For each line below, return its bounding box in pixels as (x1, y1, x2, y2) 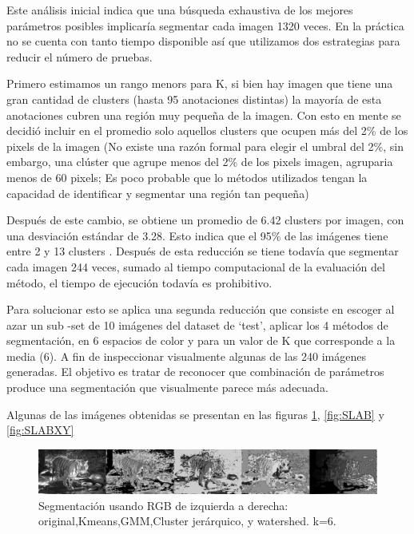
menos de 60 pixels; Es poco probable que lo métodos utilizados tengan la (6, 168, 368, 185)
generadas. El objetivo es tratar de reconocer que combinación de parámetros (6, 363, 384, 380)
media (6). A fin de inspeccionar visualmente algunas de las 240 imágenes (6, 347, 366, 364)
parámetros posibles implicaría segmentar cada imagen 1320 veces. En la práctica (6, 17, 404, 34)
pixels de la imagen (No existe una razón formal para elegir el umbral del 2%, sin (6, 137, 404, 154)
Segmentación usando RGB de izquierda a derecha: (38, 496, 289, 513)
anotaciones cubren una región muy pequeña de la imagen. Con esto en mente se (6, 106, 401, 123)
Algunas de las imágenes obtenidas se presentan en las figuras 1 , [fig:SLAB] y (6, 405, 384, 422)
